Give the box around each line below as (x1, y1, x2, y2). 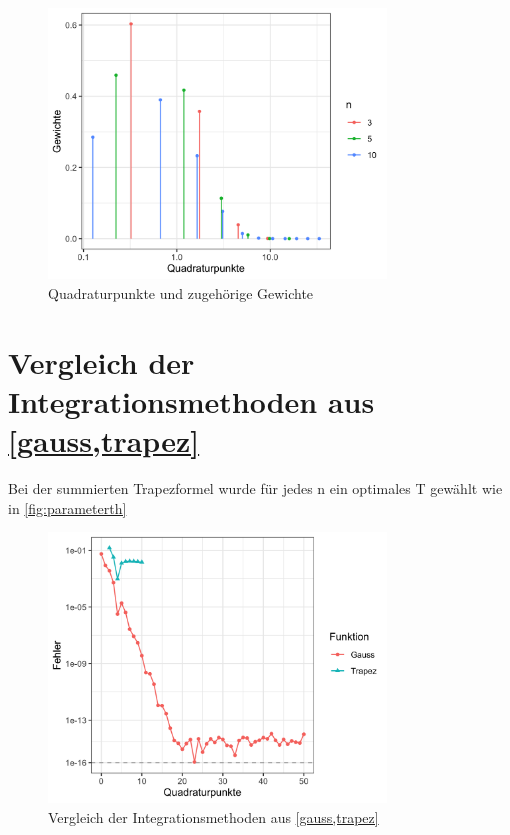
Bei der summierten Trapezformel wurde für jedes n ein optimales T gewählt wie (8, 477, 503, 498)
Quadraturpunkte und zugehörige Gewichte (48, 282, 314, 303)
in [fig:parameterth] (8, 497, 127, 518)
